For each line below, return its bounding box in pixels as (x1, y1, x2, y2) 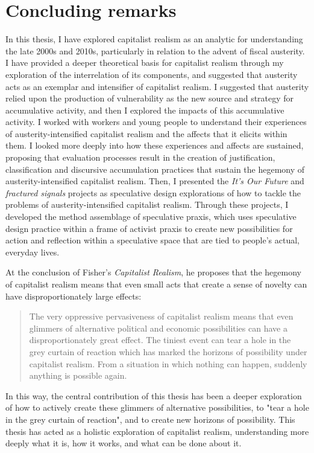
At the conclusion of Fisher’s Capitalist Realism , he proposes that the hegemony (5, 266, 301, 278)
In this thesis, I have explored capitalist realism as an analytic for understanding (5, 33, 303, 45)
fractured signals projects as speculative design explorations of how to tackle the (5, 186, 301, 199)
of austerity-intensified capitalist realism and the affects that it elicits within (5, 127, 287, 140)
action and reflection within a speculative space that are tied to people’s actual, (5, 234, 300, 246)
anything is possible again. (29, 369, 127, 382)
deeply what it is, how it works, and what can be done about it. (5, 437, 242, 449)
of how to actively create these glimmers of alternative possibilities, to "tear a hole (5, 401, 309, 414)
